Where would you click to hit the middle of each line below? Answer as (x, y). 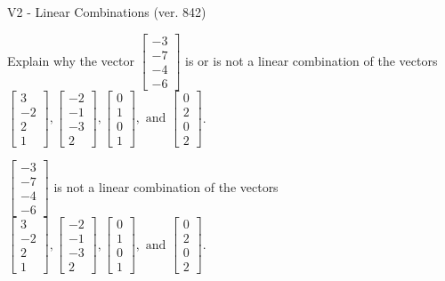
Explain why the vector (71, 60)
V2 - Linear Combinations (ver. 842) (107, 12)
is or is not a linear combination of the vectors (311, 60)
